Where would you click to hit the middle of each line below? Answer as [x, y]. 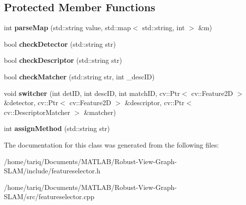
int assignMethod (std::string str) [57, 128]
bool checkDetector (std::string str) [60, 44]
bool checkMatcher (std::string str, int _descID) [79, 76]
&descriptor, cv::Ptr [154, 102]
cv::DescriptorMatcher [37, 112]
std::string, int [164, 28]
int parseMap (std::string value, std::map [68, 28]
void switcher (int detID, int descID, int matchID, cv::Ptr [92, 93]
